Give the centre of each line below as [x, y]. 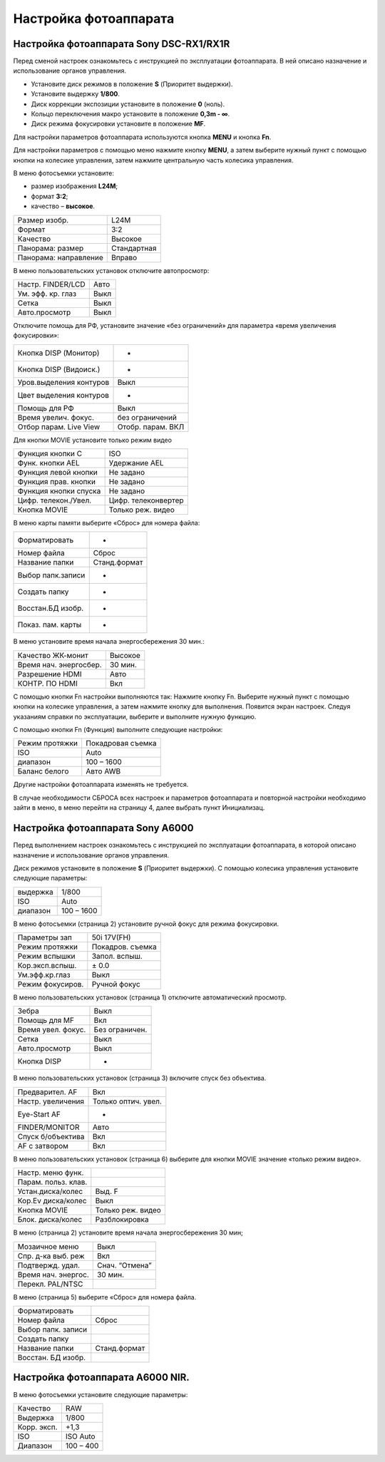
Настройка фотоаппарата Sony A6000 [103, 828]
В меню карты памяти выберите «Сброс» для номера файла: [107, 523]
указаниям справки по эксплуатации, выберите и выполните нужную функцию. [135, 716]
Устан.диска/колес [50, 1192]
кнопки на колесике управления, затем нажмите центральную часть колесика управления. [153, 160]
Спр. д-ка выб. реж [51, 1256]
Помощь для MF [46, 1021]
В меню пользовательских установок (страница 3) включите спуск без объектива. [140, 1078]
